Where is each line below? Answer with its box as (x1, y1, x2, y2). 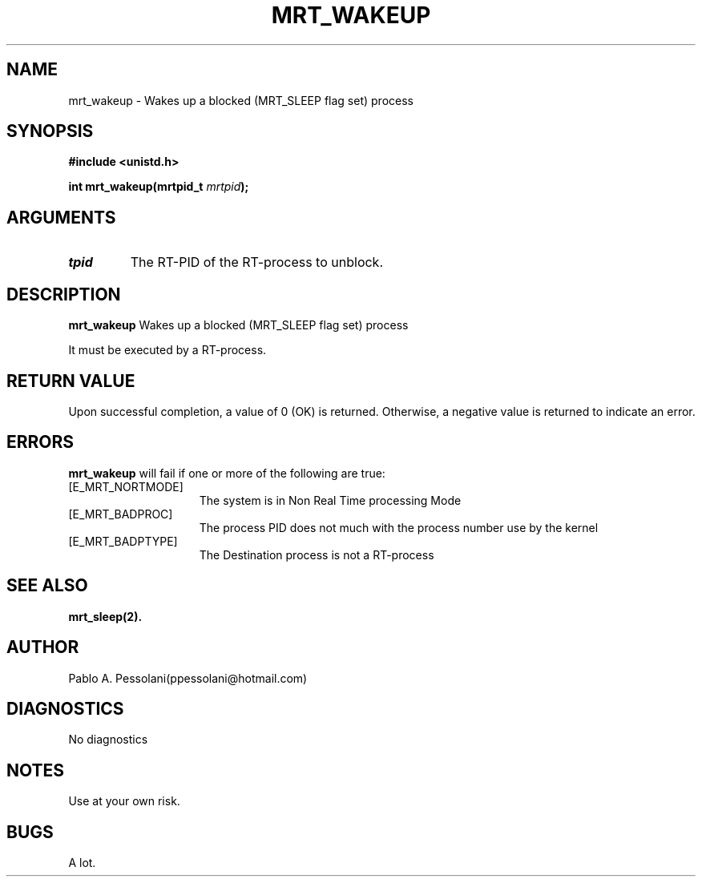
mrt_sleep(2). (68, 609, 143, 623)
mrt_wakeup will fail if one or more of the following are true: (68, 466, 385, 480)
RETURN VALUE (6, 370, 135, 391)
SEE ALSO (6, 575, 88, 596)
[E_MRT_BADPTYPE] (68, 534, 178, 548)
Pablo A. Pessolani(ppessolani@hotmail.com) (68, 671, 308, 685)
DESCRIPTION (6, 284, 121, 304)
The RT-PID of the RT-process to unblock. (130, 254, 383, 271)
